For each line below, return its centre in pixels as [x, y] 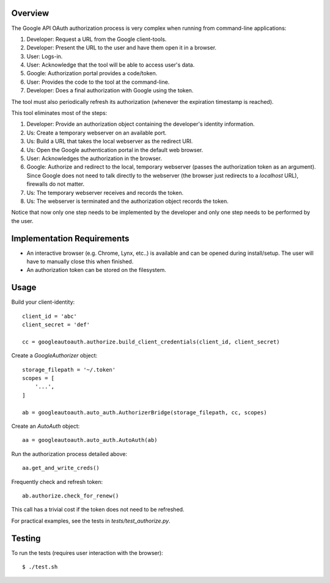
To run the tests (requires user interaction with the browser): [87, 552]
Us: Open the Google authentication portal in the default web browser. [115, 150]
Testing [26, 538]
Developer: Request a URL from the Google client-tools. [97, 39]
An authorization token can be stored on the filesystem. [96, 270]
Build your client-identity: [43, 302]
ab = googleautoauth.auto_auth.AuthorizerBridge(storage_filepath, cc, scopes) [145, 412]
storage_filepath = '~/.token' [69, 369]
